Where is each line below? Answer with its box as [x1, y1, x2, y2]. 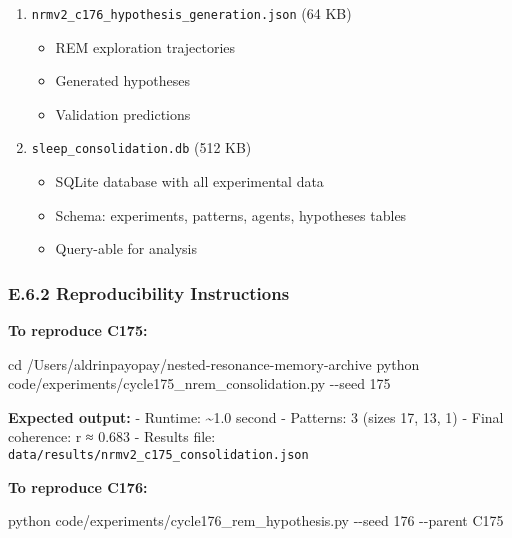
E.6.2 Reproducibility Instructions [8, 280, 290, 305]
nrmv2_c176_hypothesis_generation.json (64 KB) [31, 3, 352, 23]
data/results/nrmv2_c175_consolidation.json [8, 448, 309, 463]
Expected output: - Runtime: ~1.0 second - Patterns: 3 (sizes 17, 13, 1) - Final [8, 406, 504, 427]
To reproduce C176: [8, 476, 148, 497]
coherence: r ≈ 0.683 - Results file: [8, 426, 216, 447]
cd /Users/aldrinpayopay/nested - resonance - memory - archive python [8, 353, 420, 374]
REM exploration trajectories [55, 36, 236, 57]
